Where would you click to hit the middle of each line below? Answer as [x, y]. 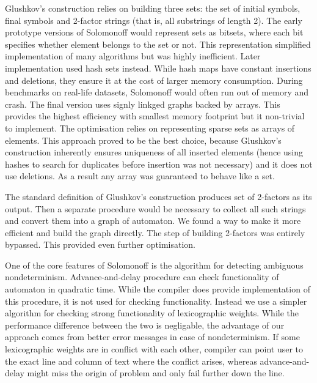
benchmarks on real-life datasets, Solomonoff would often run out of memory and [157, 92]
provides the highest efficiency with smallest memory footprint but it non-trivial [155, 116]
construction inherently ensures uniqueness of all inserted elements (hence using [154, 152]
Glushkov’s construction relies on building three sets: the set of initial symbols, [153, 8]
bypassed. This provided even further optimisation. [100, 244]
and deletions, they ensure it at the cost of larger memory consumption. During [154, 80]
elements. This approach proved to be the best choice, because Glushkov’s [143, 140]
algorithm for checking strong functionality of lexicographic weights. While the [152, 313]
